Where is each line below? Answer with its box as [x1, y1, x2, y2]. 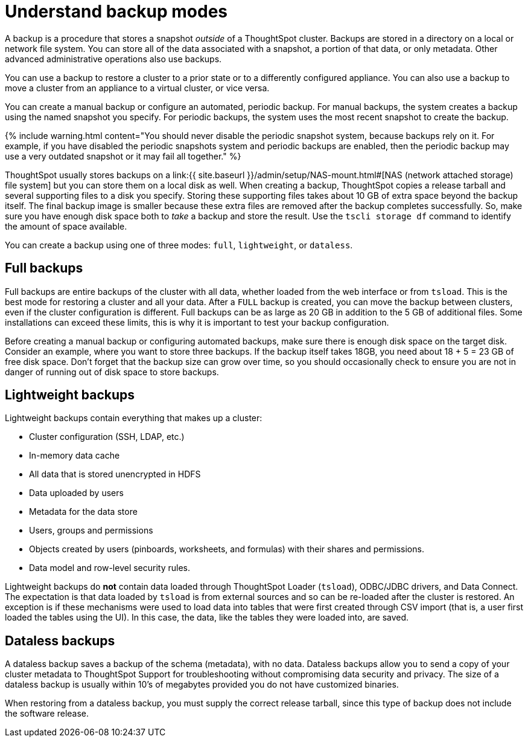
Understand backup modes [5, 1, 228, 22]
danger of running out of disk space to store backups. [5, 366, 219, 377]
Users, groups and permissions [29, 525, 153, 536]
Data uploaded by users [29, 488, 124, 498]
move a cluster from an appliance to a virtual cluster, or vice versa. [5, 82, 270, 93]
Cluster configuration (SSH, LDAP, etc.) [29, 431, 185, 442]
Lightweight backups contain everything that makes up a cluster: [5, 413, 262, 424]
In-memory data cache [29, 450, 120, 461]
